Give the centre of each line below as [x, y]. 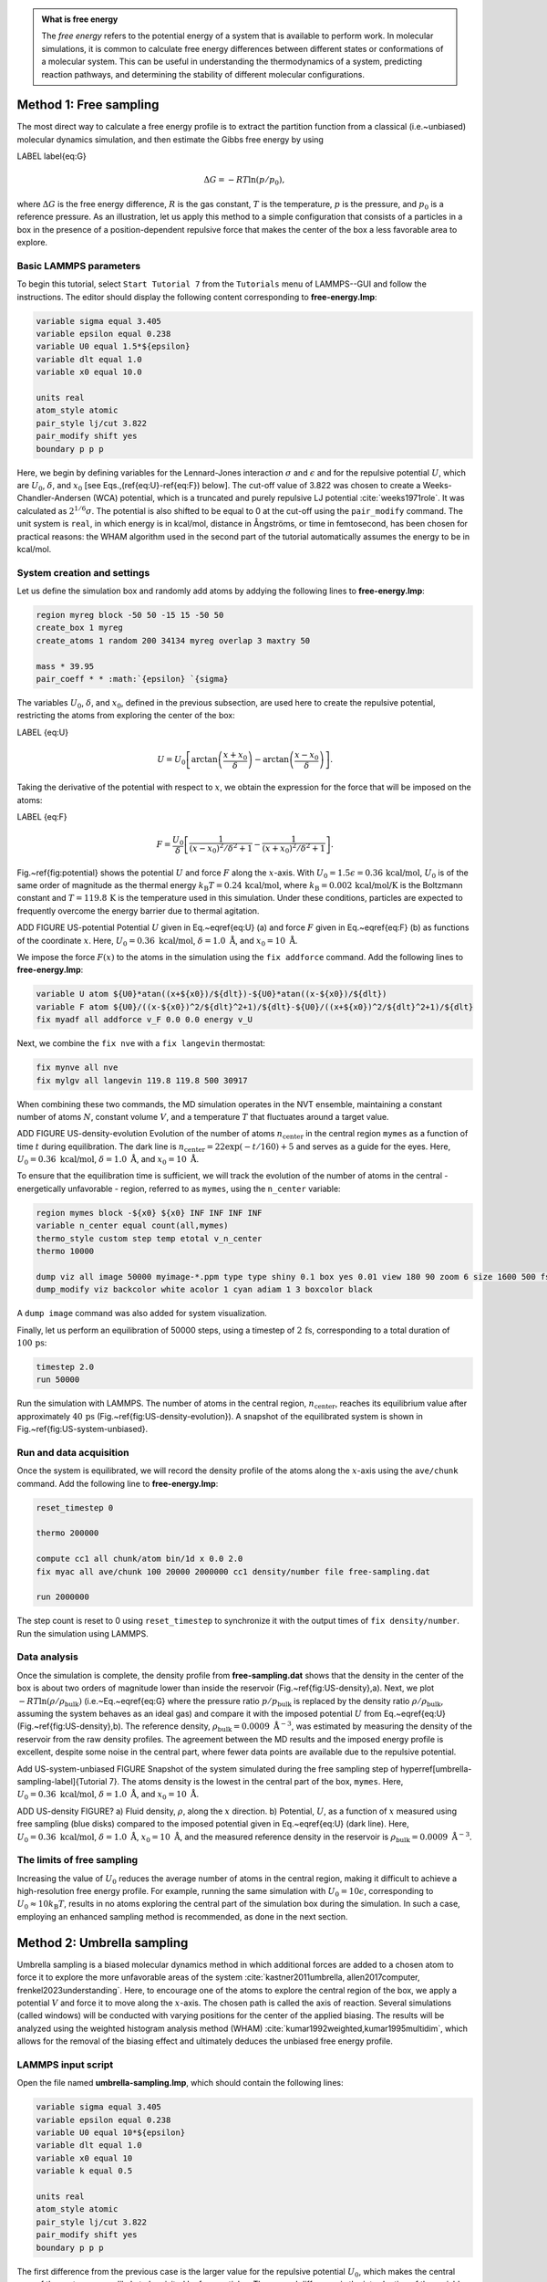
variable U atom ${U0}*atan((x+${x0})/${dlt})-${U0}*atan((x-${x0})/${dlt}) [212, 994]
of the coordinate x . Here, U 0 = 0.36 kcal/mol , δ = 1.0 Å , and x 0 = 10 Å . [157, 942]
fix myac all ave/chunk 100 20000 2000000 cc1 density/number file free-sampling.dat [233, 1571]
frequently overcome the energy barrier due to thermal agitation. [138, 911]
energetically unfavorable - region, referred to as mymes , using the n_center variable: [179, 1188]
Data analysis [48, 1657]
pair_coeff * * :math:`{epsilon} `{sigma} [132, 679]
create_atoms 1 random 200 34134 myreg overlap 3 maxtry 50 [173, 640]
